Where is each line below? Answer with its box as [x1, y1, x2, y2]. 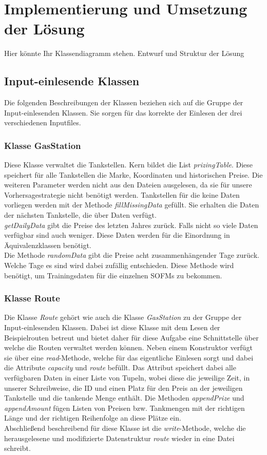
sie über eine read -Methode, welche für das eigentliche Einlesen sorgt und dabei [4, 352, 254, 363]
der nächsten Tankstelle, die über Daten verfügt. [4, 210, 157, 220]
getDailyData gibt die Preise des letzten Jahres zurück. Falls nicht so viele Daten [4, 219, 258, 230]
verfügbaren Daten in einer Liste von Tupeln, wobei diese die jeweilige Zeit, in [4, 372, 250, 383]
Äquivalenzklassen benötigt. [4, 239, 91, 250]
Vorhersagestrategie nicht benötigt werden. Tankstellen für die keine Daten [4, 189, 240, 200]
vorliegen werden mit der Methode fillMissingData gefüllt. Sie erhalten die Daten [4, 199, 259, 210]
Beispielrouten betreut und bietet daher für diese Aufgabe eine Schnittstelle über [4, 332, 259, 343]
